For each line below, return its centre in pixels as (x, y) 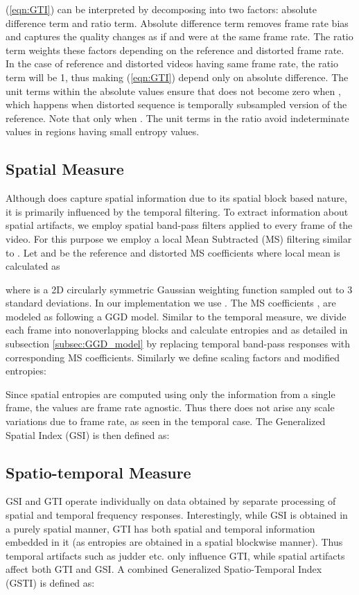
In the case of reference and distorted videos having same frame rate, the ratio (172, 63)
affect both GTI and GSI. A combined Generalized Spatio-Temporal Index (164, 569)
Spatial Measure (65, 169)
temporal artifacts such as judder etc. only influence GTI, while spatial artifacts (175, 555)
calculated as (33, 266)
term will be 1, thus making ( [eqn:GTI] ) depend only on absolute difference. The (177, 77)
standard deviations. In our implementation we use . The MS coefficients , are (171, 303)
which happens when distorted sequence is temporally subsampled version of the (176, 104)
